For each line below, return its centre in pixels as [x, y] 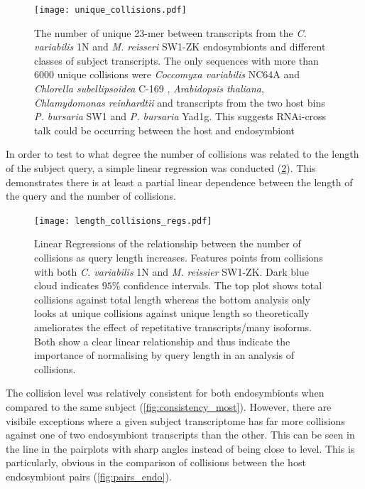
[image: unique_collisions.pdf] [110, 10]
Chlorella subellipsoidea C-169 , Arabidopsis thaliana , [149, 88]
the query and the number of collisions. [91, 196]
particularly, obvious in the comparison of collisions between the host [156, 462]
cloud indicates [67, 285]
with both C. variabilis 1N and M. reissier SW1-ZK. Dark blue [171, 271]
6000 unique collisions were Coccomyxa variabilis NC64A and [167, 74]
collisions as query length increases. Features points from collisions [179, 258]
